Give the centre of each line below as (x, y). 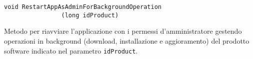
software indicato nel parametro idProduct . (71, 50)
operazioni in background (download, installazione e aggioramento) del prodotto (127, 40)
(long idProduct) (90, 15)
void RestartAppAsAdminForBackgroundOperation (83, 7)
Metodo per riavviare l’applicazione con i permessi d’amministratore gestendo (123, 31)
